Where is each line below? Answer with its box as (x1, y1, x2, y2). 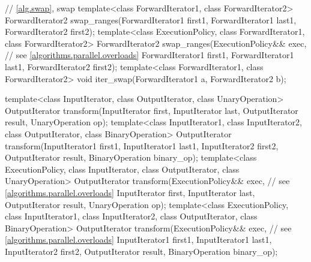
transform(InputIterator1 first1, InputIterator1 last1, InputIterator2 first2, (5, 139, 279, 152)
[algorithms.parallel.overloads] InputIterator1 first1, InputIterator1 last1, (5, 233, 272, 246)
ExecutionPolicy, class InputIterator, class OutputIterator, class (5, 162, 240, 175)
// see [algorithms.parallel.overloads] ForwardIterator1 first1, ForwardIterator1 (5, 49, 294, 61)
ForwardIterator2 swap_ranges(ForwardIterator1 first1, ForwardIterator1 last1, (5, 13, 297, 26)
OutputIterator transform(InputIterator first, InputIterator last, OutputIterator (5, 104, 298, 116)
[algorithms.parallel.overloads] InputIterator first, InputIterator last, (5, 186, 255, 198)
